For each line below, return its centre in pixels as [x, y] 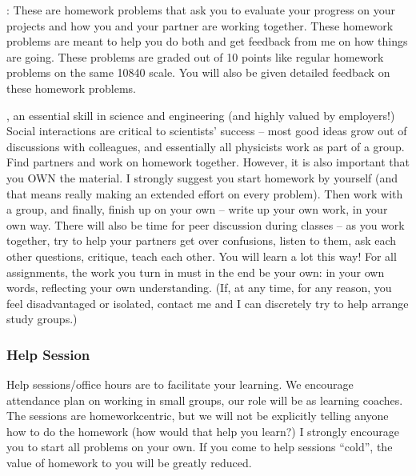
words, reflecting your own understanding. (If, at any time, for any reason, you [199, 288]
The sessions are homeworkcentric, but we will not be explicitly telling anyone [198, 416]
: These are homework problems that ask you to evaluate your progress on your [201, 10]
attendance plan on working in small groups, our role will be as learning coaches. [205, 400]
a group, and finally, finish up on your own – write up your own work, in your [197, 209]
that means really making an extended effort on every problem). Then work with [205, 193]
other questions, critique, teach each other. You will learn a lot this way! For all [202, 256]
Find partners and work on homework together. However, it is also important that [208, 162]
